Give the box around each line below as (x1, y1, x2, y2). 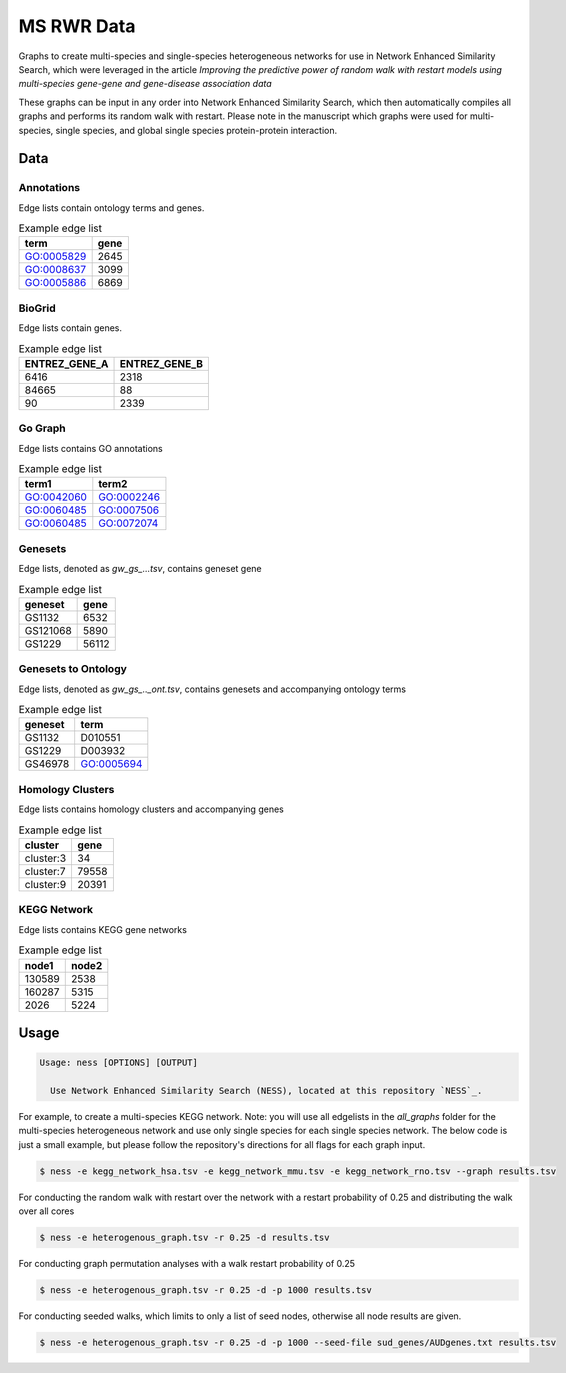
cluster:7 (24, 865, 66, 878)
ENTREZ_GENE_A (24, 356, 109, 370)
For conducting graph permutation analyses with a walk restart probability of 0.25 (18, 1258, 355, 1269)
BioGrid (18, 301, 57, 315)
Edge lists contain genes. (18, 322, 122, 334)
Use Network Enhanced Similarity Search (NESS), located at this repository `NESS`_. (50, 1085, 483, 1096)
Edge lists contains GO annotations (18, 442, 164, 454)
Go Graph (18, 421, 66, 435)
